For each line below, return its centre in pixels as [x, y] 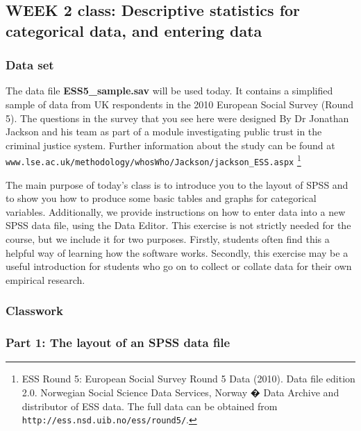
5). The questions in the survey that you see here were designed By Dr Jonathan [177, 118]
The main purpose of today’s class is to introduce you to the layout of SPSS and [177, 184]
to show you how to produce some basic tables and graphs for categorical [161, 198]
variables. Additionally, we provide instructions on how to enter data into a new [176, 211]
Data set [30, 65]
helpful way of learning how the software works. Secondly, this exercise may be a [177, 252]
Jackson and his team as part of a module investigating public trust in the [164, 132]
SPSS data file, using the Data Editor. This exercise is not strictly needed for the [178, 225]
